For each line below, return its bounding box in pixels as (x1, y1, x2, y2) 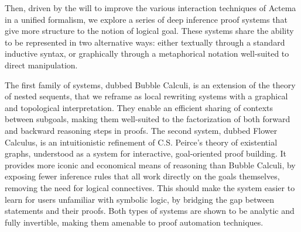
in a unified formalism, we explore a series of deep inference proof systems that (5, 13, 288, 25)
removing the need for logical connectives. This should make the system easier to (5, 181, 295, 193)
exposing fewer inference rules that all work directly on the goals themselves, (5, 170, 280, 182)
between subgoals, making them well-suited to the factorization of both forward (5, 113, 290, 125)
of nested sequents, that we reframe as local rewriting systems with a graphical (5, 90, 288, 102)
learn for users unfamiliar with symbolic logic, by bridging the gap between (5, 193, 275, 205)
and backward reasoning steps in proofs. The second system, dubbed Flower (5, 124, 278, 136)
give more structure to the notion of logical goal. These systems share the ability (5, 25, 294, 37)
